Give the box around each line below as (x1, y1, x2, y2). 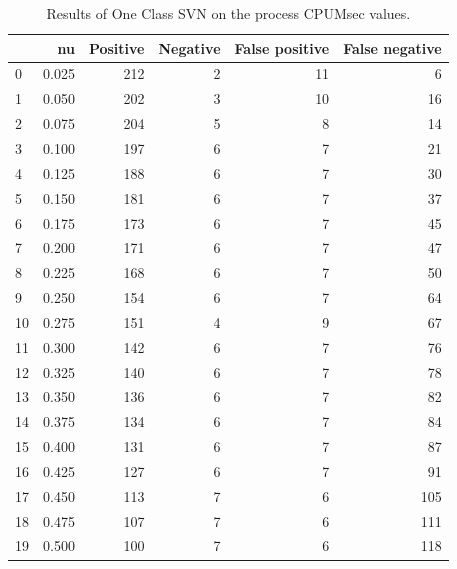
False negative (343, 37, 442, 58)
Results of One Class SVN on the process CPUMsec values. (46, 3, 411, 23)
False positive (234, 37, 330, 58)
